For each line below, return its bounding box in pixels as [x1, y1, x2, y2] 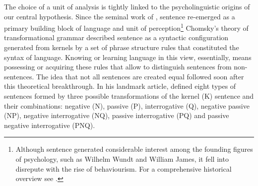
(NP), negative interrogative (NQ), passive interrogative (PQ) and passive [4, 110, 229, 121]
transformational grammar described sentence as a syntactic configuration [4, 32, 229, 43]
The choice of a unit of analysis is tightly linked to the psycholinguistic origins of [4, 1, 250, 11]
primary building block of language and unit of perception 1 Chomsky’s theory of [4, 21, 249, 33]
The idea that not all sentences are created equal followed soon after [36, 71, 244, 81]
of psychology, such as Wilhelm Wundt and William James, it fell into [15, 153, 229, 164]
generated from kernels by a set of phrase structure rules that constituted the [4, 42, 239, 53]
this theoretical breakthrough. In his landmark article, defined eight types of [4, 81, 236, 91]
